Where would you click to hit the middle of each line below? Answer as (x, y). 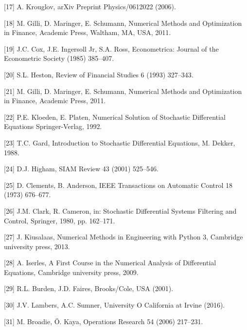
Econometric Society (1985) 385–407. (59, 58)
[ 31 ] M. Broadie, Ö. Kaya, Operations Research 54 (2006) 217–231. (104, 321)
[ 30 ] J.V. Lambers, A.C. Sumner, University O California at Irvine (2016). (115, 305)
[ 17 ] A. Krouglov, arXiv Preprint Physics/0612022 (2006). (90, 6)
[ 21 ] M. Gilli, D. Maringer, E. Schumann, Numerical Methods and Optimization (123, 91)
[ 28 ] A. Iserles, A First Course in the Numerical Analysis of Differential (110, 263)
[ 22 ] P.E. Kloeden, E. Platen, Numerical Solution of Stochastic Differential (115, 117)
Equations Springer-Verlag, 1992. (53, 126)
